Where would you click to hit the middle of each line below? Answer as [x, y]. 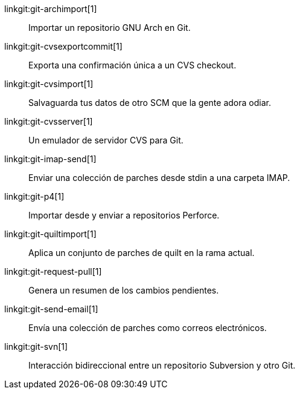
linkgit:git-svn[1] [36, 346]
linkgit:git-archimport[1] [51, 9]
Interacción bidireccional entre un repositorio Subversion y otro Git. [162, 365]
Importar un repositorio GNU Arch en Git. [110, 28]
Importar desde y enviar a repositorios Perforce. [124, 215]
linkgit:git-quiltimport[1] [50, 234]
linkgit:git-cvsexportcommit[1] [63, 46]
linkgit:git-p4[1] [34, 196]
